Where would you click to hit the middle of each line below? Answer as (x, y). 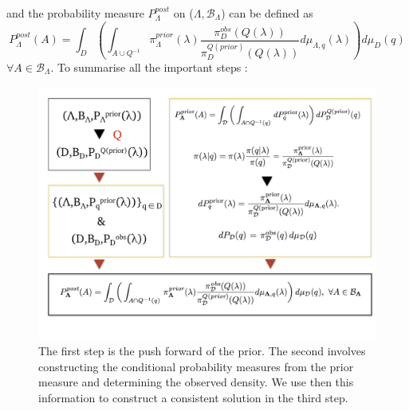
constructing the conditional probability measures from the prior (196, 366)
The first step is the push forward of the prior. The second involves (202, 351)
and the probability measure (75, 13)
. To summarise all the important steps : (149, 67)
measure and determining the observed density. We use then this (196, 382)
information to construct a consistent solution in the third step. (193, 397)
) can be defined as (267, 13)
